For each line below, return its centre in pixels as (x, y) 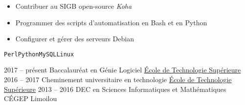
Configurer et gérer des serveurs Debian (75, 39)
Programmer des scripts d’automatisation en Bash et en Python (111, 22)
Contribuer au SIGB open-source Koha (74, 6)
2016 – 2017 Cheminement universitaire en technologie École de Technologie (118, 79)
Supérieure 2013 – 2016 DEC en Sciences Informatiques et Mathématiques (115, 89)
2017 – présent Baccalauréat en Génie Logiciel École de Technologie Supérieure (122, 70)
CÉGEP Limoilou (31, 98)
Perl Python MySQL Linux (39, 54)
